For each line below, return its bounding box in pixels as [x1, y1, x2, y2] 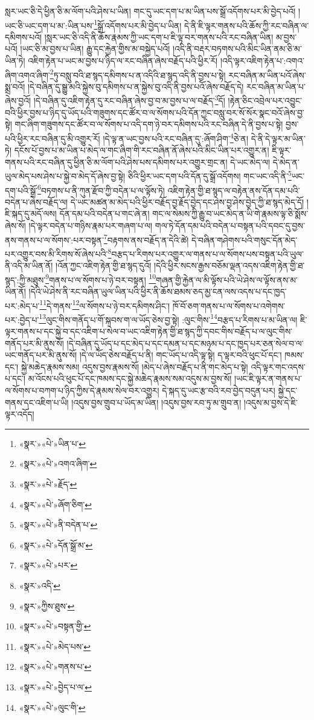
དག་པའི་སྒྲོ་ [5, 184, 38, 196]
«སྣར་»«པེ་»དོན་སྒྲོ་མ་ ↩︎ [19, 538, 93, 551]
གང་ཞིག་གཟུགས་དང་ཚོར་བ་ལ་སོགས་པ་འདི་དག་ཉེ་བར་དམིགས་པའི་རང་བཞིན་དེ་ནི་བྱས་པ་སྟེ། [14, 118, 283, 130]
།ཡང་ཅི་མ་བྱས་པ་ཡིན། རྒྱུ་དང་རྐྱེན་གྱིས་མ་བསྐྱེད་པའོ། [20, 42, 170, 55]
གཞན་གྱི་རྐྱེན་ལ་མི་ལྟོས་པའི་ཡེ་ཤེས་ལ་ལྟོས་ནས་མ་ [156, 273, 298, 286]
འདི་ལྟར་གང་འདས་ [251, 360, 306, 373]
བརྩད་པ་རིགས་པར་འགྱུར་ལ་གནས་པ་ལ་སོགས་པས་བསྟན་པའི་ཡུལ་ [111, 247, 304, 260]
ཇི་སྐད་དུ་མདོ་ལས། [5, 207, 57, 220]
